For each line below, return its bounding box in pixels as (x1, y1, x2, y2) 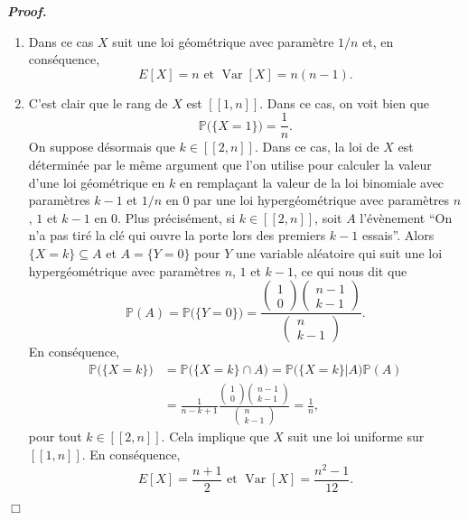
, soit (314, 208, 342, 227)
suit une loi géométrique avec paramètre (112, 32, 334, 51)
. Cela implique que (161, 427, 269, 446)
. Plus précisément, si (117, 208, 236, 227)
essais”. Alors (361, 226, 435, 245)
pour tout (28, 427, 82, 446)
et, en (362, 32, 394, 51)
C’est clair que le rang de (28, 93, 168, 112)
